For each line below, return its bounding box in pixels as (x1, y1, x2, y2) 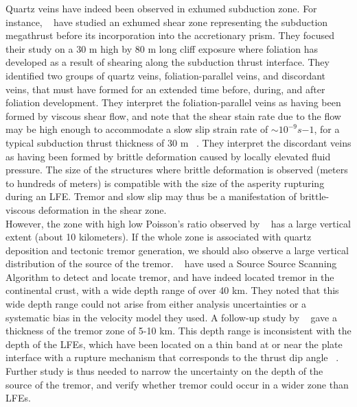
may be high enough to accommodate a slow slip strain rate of (5, 122, 268, 136)
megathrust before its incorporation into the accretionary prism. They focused (5, 28, 334, 42)
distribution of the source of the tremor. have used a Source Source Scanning (5, 256, 337, 271)
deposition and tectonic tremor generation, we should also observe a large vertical (5, 243, 349, 257)
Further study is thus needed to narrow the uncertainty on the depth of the (5, 364, 323, 378)
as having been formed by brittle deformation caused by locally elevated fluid (5, 149, 331, 163)
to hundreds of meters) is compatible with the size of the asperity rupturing (5, 175, 325, 190)
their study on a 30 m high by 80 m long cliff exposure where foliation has (5, 41, 318, 56)
